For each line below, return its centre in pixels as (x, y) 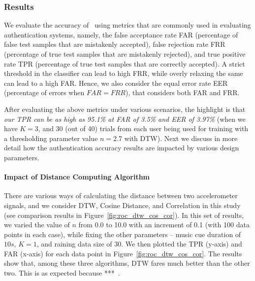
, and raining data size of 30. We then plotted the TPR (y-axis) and (139, 244)
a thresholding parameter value (51, 138)
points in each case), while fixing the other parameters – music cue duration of (123, 234)
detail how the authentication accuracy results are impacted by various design (122, 148)
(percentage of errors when (44, 92)
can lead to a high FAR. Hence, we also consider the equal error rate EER (116, 83)
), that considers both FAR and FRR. (182, 92)
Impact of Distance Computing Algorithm (77, 177)
